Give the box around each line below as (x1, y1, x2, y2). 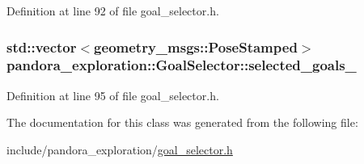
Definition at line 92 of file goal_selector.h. (6, 2, 219, 19)
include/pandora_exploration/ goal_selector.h (6, 141, 233, 158)
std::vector (6, 36, 77, 57)
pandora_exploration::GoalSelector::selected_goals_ (6, 55, 357, 75)
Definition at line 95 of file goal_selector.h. (6, 86, 219, 103)
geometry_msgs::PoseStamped (94, 36, 298, 57)
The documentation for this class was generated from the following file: (6, 114, 358, 131)
